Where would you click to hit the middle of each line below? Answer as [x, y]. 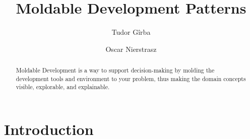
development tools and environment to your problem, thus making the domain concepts [131, 78]
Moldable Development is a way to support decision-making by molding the [115, 70]
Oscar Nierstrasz [131, 49]
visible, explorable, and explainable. [63, 87]
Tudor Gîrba [131, 32]
